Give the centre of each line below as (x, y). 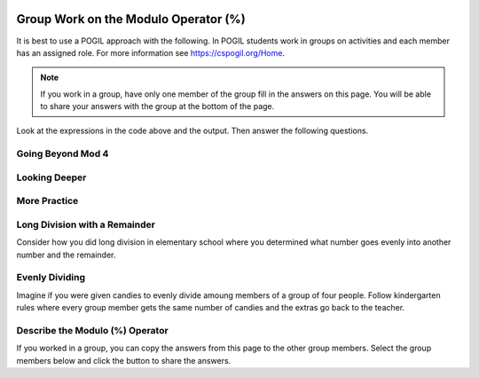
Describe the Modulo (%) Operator (92, 330)
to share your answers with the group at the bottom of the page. (157, 106)
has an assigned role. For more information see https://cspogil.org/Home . (151, 52)
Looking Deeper (51, 177)
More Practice (47, 201)
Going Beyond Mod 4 (63, 153)
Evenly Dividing (51, 278)
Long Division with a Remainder (86, 224)
